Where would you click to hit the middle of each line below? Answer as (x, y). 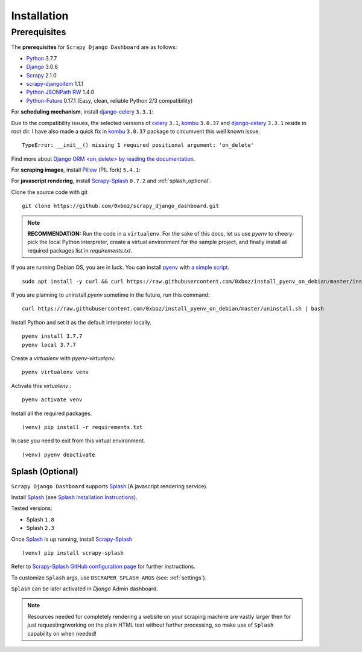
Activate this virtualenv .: (41, 386)
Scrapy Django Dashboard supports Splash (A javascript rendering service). (110, 486)
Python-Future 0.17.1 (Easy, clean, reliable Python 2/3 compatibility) (110, 100)
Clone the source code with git (49, 192)
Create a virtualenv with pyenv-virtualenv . (63, 358)
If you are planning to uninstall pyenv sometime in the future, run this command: (110, 295)
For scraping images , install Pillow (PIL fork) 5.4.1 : (76, 170)
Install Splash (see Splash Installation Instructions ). (75, 497)
